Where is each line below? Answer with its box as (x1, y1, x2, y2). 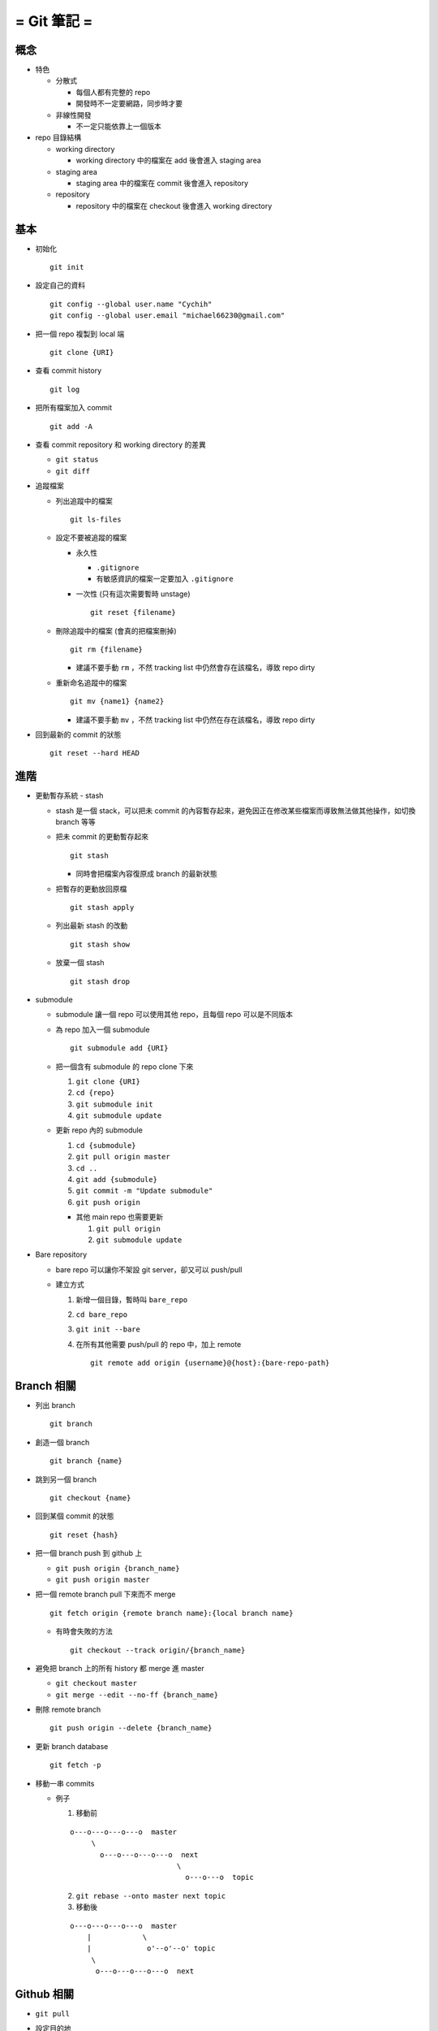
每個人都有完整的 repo (75, 87, 151, 97)
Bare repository (35, 1249, 88, 1259)
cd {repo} (75, 1089, 115, 1098)
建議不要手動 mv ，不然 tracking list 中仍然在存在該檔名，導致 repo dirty (75, 715, 316, 725)
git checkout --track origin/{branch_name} (70, 1645, 246, 1655)
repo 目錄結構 (35, 132, 82, 142)
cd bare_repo (75, 1310, 128, 1319)
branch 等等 (55, 817, 97, 827)
